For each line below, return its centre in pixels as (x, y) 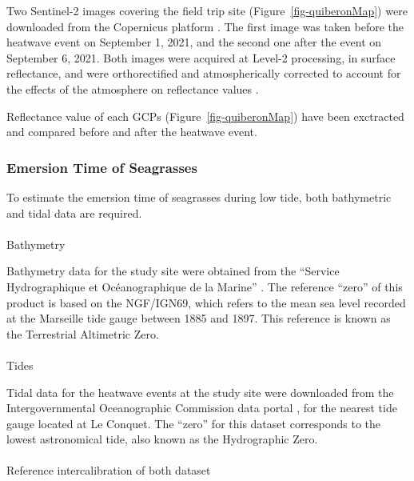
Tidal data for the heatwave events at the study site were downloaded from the (200, 392)
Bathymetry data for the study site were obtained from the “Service (173, 271)
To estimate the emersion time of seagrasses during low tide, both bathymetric (199, 196)
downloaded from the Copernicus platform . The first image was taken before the (205, 26)
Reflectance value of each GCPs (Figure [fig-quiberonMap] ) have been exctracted (205, 116)
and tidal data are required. (74, 212)
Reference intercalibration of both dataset (109, 470)
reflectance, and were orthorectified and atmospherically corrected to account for (204, 73)
